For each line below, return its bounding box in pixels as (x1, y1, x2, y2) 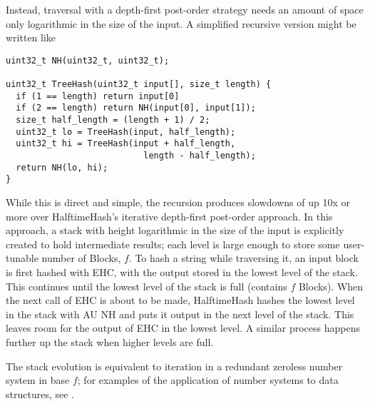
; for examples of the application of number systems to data (77, 372, 339, 387)
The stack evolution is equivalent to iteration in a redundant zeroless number (6, 358, 343, 373)
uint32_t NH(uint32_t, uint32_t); (6, 55, 170, 66)
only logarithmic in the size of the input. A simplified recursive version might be (6, 16, 356, 31)
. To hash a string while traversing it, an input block (128, 250, 359, 265)
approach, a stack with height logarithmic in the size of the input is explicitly (6, 223, 344, 238)
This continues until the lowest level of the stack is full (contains (6, 278, 287, 293)
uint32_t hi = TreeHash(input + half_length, (16, 138, 236, 149)
